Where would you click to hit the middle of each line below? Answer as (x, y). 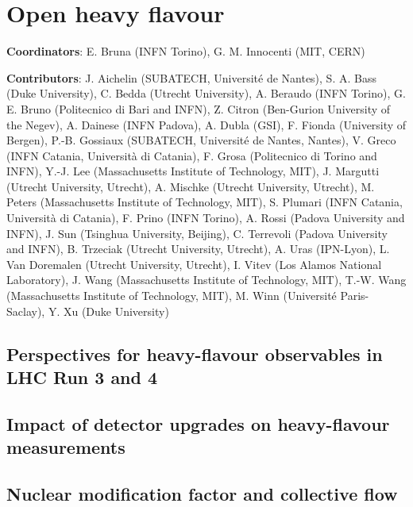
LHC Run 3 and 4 (82, 377)
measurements (66, 447)
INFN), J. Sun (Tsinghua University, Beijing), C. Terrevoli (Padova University (197, 233)
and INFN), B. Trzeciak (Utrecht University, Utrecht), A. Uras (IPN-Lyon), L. (198, 249)
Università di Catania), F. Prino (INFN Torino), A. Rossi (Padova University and (206, 218)
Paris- (355, 296)
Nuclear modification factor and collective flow (202, 493)
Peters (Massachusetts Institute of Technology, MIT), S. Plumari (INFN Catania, (205, 202)
